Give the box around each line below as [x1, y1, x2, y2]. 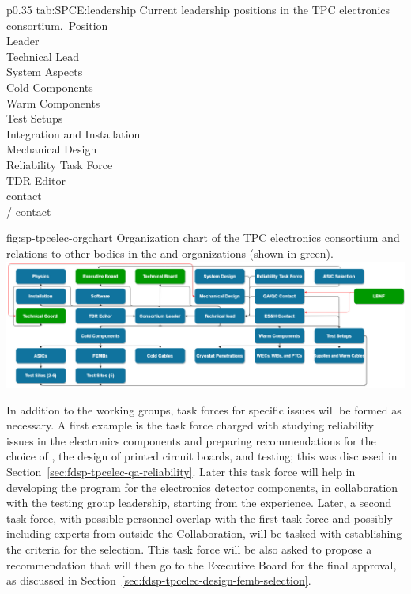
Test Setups [6, 110, 63, 127]
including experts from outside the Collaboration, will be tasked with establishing [6, 525, 402, 542]
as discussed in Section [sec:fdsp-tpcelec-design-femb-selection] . [6, 572, 311, 588]
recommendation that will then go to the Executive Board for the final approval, [6, 556, 397, 573]
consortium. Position [6, 17, 108, 33]
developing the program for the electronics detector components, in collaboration [6, 479, 398, 495]
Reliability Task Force [6, 156, 113, 172]
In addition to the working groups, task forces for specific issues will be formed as [6, 401, 402, 418]
